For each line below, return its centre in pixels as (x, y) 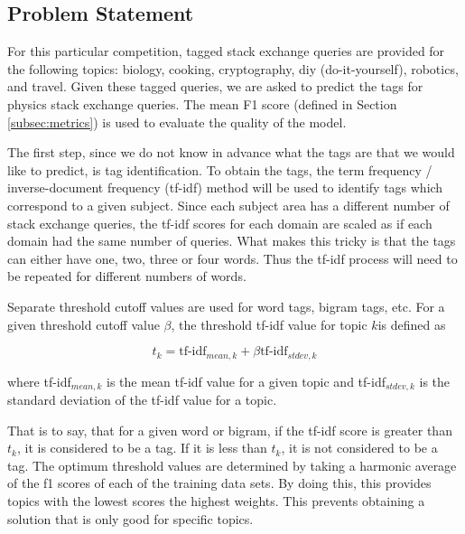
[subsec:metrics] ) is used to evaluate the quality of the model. (177, 122)
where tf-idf (39, 381)
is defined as (412, 324)
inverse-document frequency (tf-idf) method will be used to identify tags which (225, 187)
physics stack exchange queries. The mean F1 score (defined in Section (202, 103)
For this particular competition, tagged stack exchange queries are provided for (226, 51)
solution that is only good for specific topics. (130, 518)
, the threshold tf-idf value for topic (269, 324)
